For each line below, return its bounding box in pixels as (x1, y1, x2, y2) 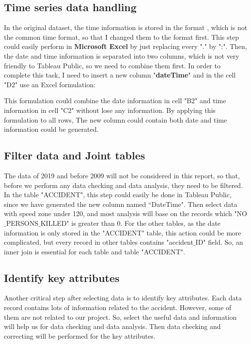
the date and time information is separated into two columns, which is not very (4, 50, 239, 61)
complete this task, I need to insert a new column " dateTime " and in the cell (4, 70, 236, 80)
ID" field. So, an (195, 237, 243, 247)
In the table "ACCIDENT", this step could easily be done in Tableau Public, (4, 189, 232, 200)
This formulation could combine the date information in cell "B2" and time (4, 95, 226, 106)
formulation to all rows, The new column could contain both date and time (4, 114, 227, 125)
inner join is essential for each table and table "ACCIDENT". (4, 246, 185, 256)
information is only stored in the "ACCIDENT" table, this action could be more (4, 227, 241, 237)
